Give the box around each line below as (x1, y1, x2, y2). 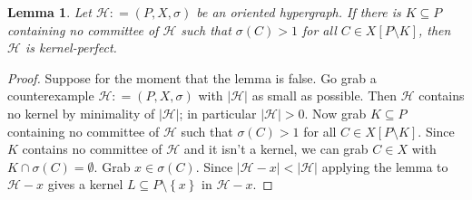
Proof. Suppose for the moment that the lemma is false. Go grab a (7, 68, 377, 87)
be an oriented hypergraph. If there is (196, 3, 401, 21)
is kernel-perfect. (25, 38, 117, 57)
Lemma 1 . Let (7, 3, 92, 21)
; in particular (179, 103, 257, 122)
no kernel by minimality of (7, 103, 155, 122)
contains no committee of (22, 139, 162, 158)
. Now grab (304, 103, 367, 122)
